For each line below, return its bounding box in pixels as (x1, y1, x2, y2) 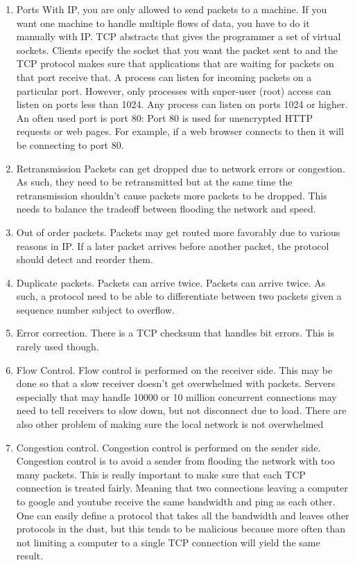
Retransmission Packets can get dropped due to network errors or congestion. (16, 161, 345, 175)
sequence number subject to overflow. (16, 302, 175, 316)
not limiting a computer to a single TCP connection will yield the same (16, 535, 320, 549)
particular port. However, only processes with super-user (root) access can (16, 83, 331, 98)
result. (16, 548, 44, 563)
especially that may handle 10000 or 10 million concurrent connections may (16, 389, 337, 404)
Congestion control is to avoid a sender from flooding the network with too (16, 454, 335, 468)
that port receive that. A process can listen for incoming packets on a (16, 69, 312, 84)
